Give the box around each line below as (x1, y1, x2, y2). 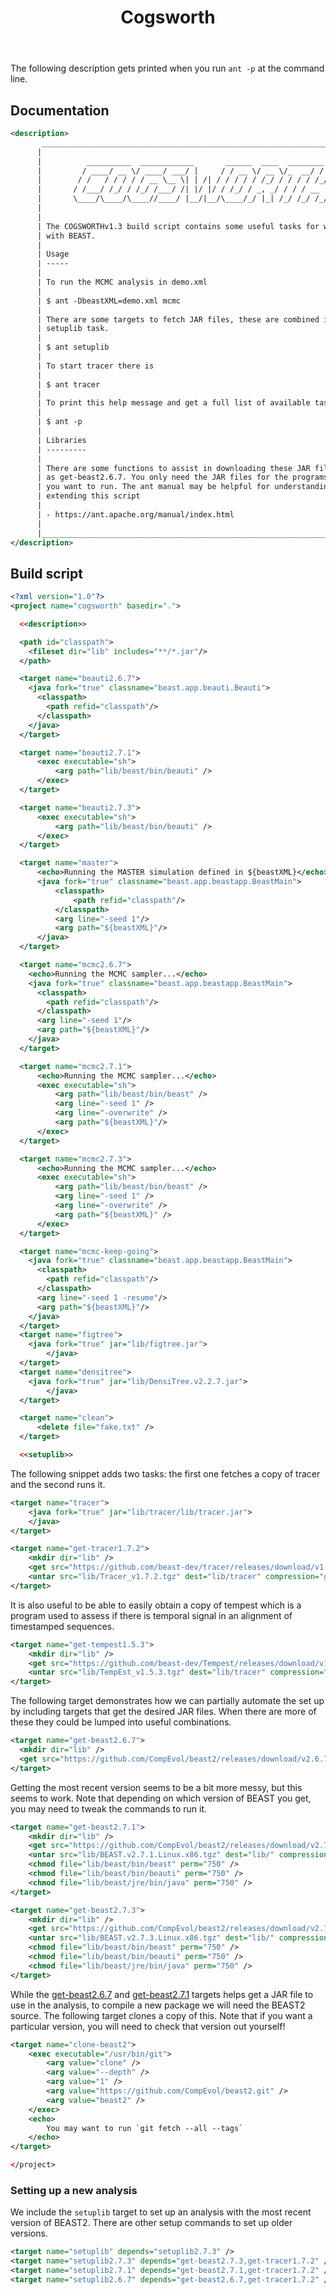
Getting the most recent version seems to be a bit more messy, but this (10, 1781, 303, 1793)
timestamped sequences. (10, 1620, 115, 1632)
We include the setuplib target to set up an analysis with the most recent (10, 2206, 312, 2218)
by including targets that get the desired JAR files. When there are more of (10, 1706, 317, 1718)
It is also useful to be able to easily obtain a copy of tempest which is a (10, 1599, 302, 1611)
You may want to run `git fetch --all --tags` (46, 2123, 244, 2133)
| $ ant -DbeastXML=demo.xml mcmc (36, 296, 182, 306)
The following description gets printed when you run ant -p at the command (10, 62, 325, 75)
